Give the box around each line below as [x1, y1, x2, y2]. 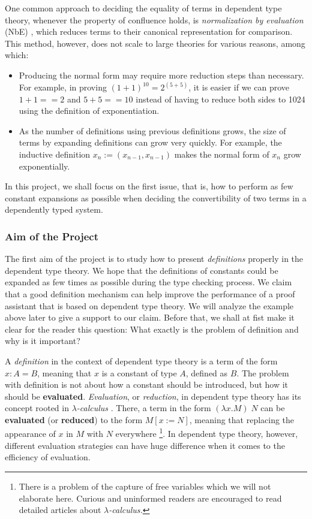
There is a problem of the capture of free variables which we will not [19, 479, 271, 492]
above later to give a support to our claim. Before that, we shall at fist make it [5, 311, 295, 324]
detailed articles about [19, 503, 101, 516]
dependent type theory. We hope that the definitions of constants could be [5, 264, 278, 276]
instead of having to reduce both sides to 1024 [136, 92, 305, 105]
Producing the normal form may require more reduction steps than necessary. [19, 68, 304, 81]
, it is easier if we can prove [188, 81, 290, 93]
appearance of [5, 427, 56, 440]
